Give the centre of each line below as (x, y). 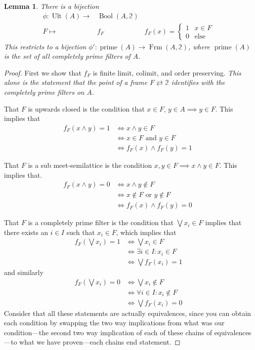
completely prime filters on (44, 92)
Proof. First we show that (43, 72)
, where (199, 46)
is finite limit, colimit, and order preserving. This (167, 72)
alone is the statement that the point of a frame (76, 82)
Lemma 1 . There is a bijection (52, 6)
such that (81, 232)
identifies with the (198, 82)
